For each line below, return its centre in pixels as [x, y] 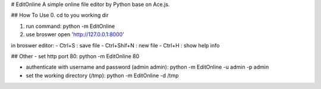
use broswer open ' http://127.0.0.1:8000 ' [75, 34]
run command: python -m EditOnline [70, 26]
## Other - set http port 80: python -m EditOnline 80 [75, 56]
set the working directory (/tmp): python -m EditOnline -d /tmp [102, 75]
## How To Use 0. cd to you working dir [60, 15]
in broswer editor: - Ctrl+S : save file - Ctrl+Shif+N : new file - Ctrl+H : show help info [115, 45]
